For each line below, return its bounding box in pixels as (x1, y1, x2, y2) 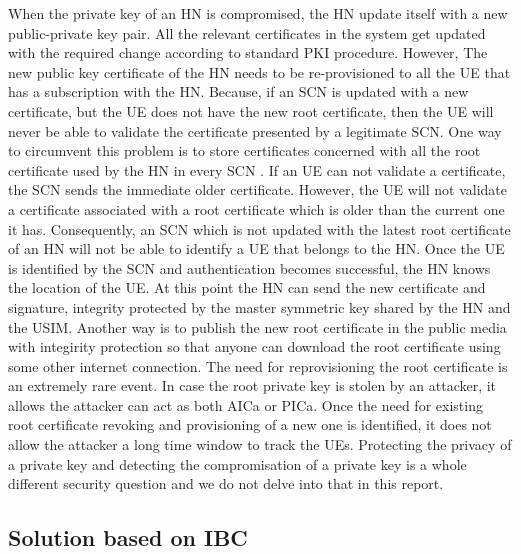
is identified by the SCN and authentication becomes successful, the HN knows (8, 257, 491, 278)
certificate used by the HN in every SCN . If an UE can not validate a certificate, (8, 159, 506, 180)
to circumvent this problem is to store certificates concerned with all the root (8, 140, 481, 161)
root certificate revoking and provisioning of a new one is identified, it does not (8, 414, 492, 435)
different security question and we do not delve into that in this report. (8, 473, 444, 494)
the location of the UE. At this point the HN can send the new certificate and (8, 277, 486, 298)
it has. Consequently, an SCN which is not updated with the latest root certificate (8, 218, 511, 239)
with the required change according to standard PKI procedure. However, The (8, 42, 488, 63)
